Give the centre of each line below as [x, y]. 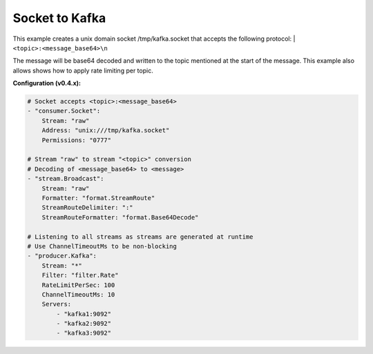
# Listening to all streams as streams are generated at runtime [140, 237]
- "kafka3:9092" [84, 333]
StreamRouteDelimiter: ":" [88, 208]
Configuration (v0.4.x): [47, 83]
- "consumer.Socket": [64, 111]
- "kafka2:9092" [84, 324]
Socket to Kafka [59, 18]
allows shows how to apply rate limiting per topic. [83, 70]
